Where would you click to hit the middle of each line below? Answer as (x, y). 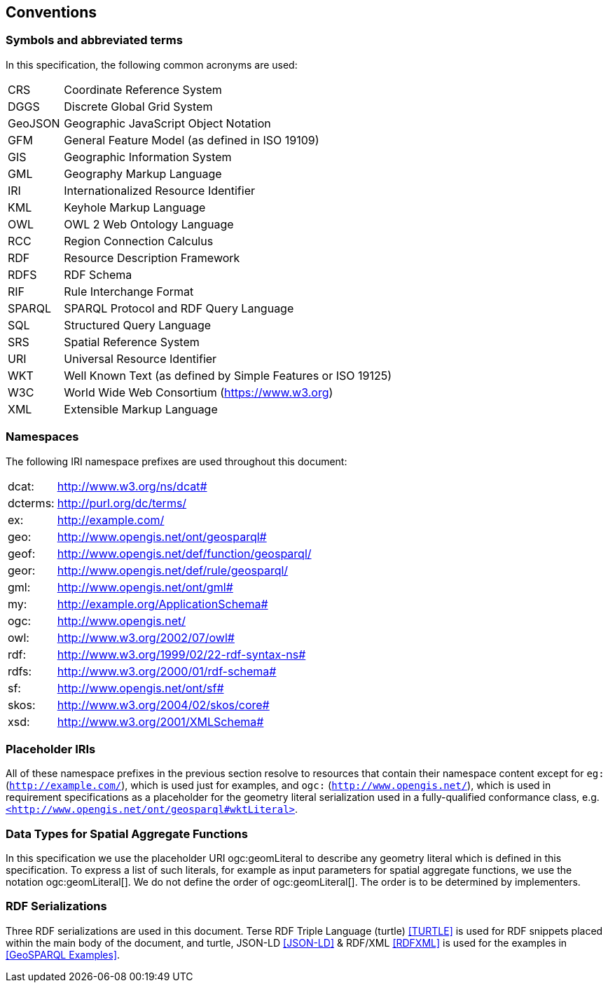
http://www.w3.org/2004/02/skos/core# (163, 705)
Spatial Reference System (132, 342)
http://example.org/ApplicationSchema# (163, 604)
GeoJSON (34, 123)
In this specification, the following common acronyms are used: (152, 64)
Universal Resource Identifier (140, 358)
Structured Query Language (138, 325)
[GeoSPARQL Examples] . (63, 954)
